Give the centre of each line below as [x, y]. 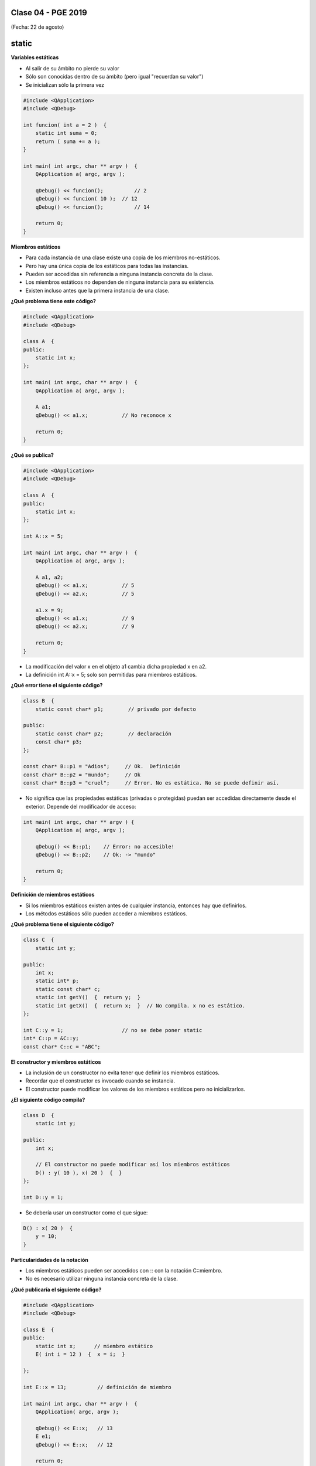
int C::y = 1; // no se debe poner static [113, 1030]
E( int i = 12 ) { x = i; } [80, 1354]
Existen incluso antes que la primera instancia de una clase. [97, 290]
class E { [39, 1330]
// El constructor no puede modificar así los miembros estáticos [133, 1165]
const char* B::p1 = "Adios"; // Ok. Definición [102, 766]
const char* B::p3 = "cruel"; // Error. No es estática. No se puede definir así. [151, 783]
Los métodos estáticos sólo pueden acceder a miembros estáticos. [106, 914]
